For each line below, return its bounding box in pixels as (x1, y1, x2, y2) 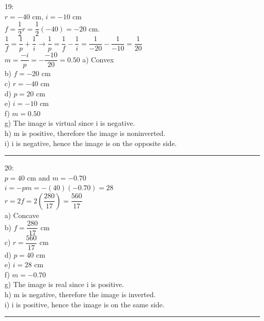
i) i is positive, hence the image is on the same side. (5, 299, 165, 309)
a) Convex (82, 54, 114, 64)
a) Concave (5, 209, 40, 220)
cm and (27, 172, 50, 183)
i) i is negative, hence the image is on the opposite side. (5, 137, 177, 148)
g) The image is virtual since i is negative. (5, 118, 135, 128)
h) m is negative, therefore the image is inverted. (5, 289, 156, 299)
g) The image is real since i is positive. (5, 279, 124, 290)
